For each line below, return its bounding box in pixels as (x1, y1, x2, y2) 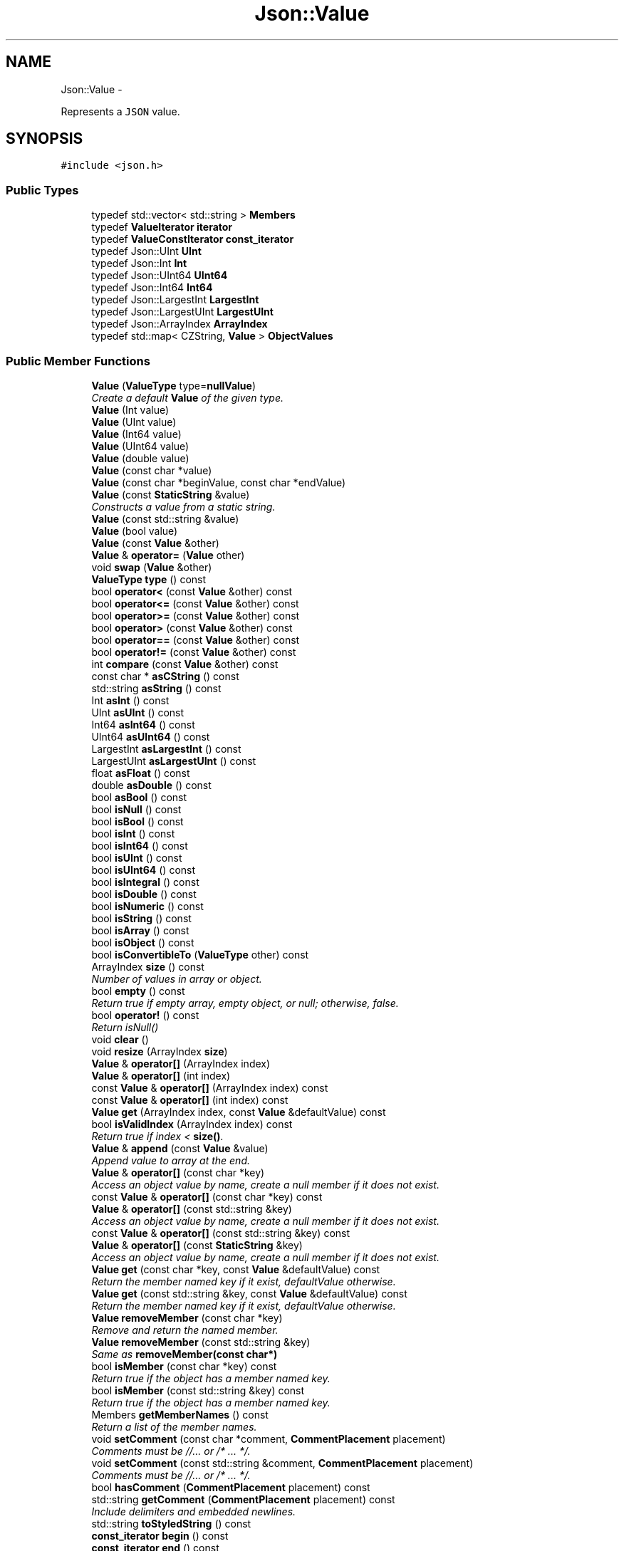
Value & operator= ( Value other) (91, 548, 245, 561)
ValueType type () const (91, 573, 207, 585)
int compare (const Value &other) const (91, 657, 279, 670)
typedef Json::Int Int (91, 257, 187, 270)
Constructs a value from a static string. (91, 500, 276, 513)
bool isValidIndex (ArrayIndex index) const (91, 1117, 293, 1130)
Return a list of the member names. (91, 1420, 257, 1433)
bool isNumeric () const (91, 899, 204, 912)
